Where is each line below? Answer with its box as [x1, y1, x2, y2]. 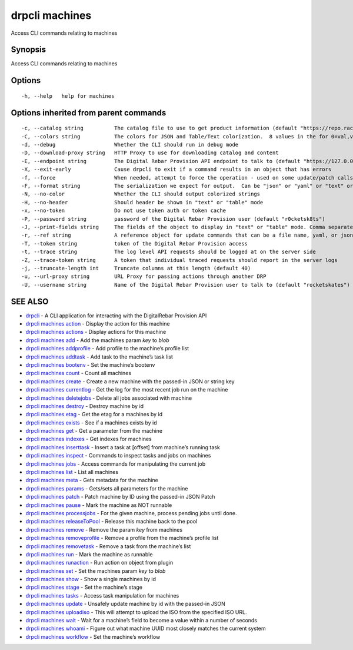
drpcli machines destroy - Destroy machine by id [25, 402, 144, 409]
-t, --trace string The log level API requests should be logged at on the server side [21, 248, 316, 256]
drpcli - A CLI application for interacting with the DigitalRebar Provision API [25, 312, 207, 319]
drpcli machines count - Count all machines [25, 370, 132, 377]
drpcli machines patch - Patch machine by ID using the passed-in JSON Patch [25, 493, 215, 500]
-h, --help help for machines [21, 92, 115, 100]
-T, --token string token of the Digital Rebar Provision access [21, 240, 248, 247]
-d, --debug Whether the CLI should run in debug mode [21, 141, 239, 148]
